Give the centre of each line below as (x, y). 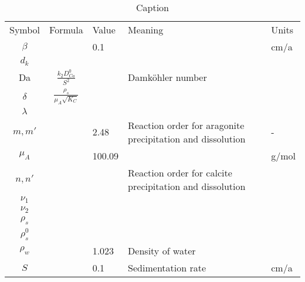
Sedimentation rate (167, 267)
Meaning (146, 30)
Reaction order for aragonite (186, 125)
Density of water (162, 250)
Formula (66, 30)
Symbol (25, 30)
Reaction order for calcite (180, 172)
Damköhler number (167, 77)
